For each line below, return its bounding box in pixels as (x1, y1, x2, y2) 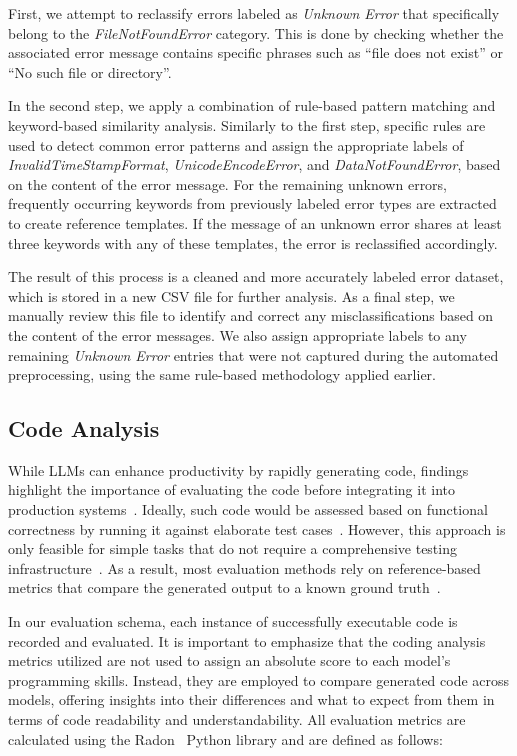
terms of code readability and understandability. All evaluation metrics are (8, 709, 466, 730)
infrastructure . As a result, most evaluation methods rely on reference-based (8, 557, 481, 578)
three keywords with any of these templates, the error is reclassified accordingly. (8, 232, 498, 253)
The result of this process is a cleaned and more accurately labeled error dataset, (8, 266, 504, 287)
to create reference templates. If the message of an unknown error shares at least (8, 212, 502, 233)
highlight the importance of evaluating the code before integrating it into (8, 479, 455, 500)
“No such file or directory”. (8, 61, 172, 82)
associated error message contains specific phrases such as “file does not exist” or (8, 42, 503, 63)
